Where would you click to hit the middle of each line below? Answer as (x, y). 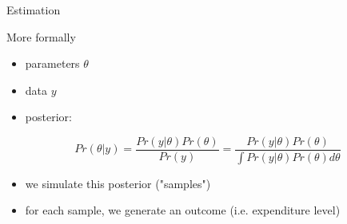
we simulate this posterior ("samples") (118, 183)
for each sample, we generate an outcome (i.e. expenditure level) (183, 210)
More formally (41, 36)
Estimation (34, 10)
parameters (52, 63)
